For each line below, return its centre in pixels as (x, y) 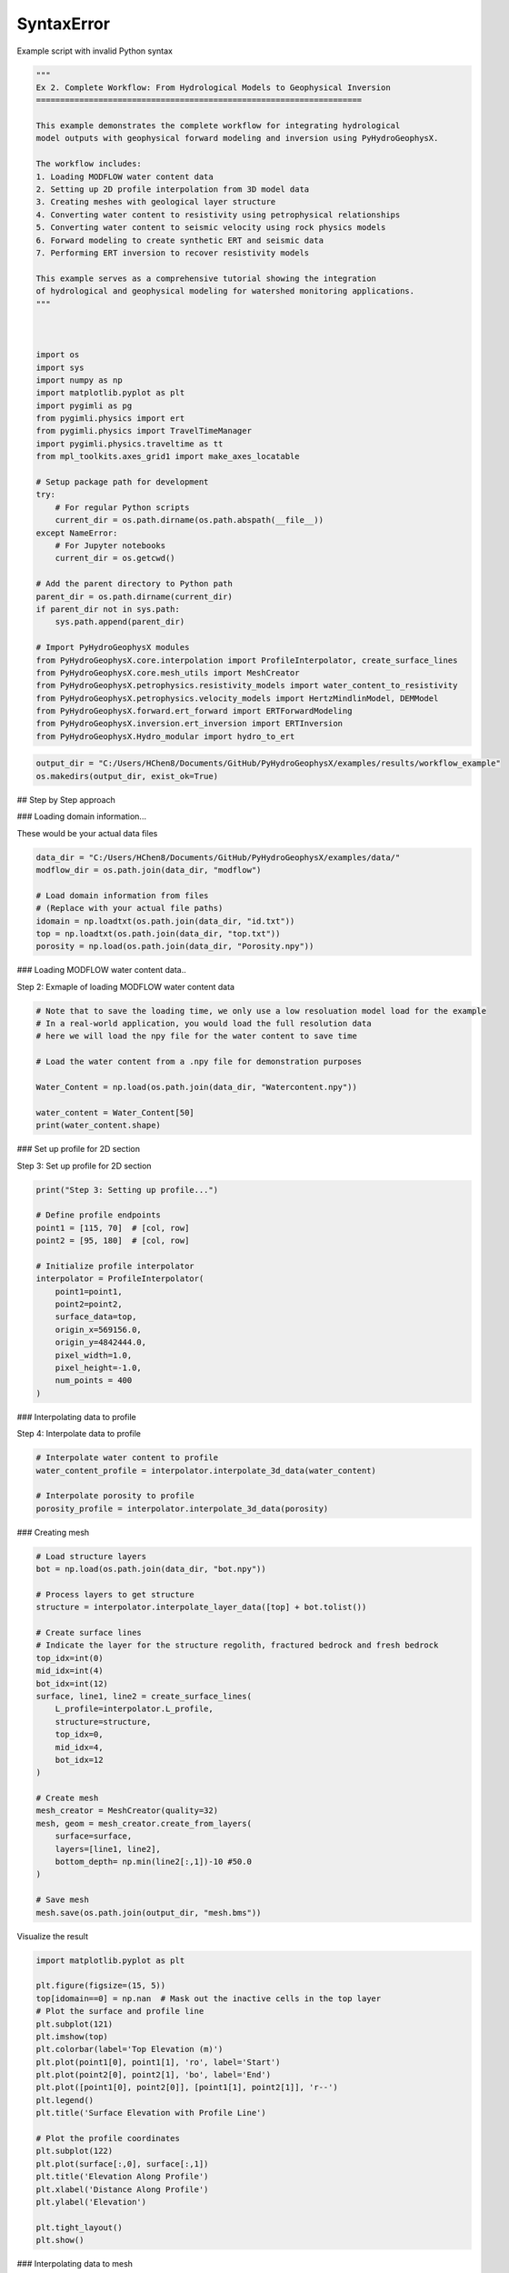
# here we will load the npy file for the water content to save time (197, 1036)
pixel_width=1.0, (94, 1355)
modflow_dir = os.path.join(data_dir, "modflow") (149, 870)
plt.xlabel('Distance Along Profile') (122, 2189)
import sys (60, 367)
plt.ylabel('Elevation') (91, 2202)
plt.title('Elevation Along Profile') (122, 2177)
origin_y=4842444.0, (101, 1342)
